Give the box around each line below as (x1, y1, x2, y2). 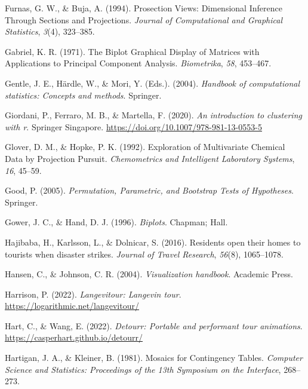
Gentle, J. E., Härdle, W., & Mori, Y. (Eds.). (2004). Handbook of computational (5, 76, 300, 89)
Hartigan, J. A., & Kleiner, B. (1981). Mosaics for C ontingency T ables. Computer (5, 351, 303, 364)
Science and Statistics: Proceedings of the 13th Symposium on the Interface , (5, 363, 281, 375)
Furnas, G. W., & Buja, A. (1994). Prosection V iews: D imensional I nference (5, 2, 282, 14)
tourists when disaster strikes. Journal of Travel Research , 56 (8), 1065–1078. (5, 247, 284, 260)
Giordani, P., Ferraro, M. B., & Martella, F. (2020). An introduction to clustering (5, 109, 302, 121)
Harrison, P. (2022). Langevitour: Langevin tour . (5, 287, 181, 300)
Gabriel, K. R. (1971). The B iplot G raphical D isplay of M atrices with (5, 45, 260, 57)
